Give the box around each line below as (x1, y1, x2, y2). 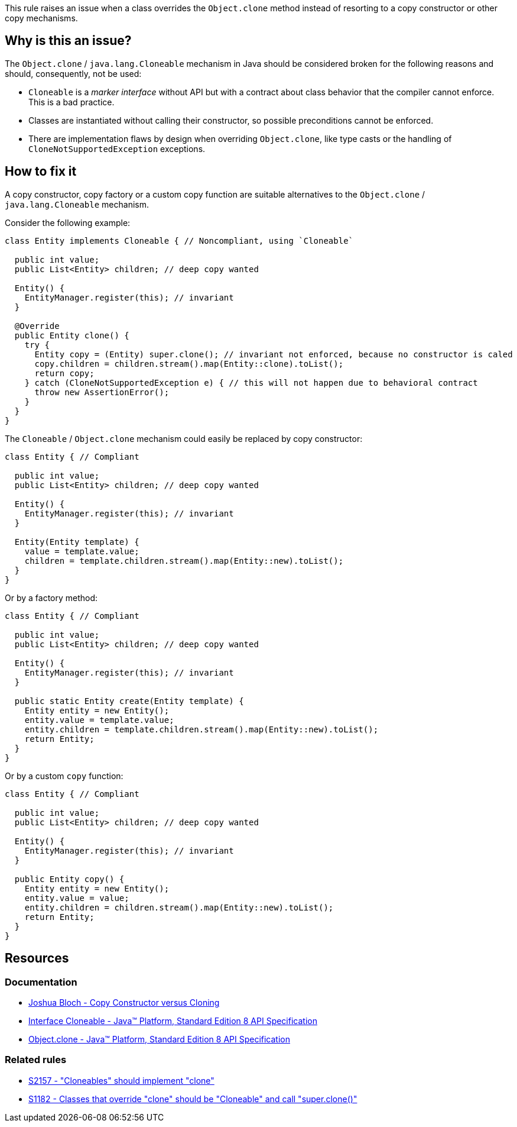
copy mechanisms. (5, 13, 78, 23)
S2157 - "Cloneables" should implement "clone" (28, 1075, 214, 1086)
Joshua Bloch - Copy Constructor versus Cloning (28, 997, 220, 1007)
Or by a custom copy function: (5, 770, 123, 781)
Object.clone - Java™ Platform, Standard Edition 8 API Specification (28, 1034, 290, 1044)
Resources (5, 951, 69, 966)
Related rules (5, 1054, 67, 1066)
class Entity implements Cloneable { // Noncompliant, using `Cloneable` (5, 235, 354, 246)
